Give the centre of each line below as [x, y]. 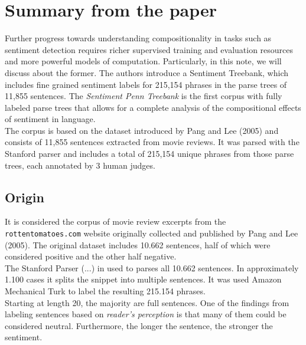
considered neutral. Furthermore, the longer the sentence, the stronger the [139, 325]
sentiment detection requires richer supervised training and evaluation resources [149, 49]
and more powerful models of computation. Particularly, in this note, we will [143, 61]
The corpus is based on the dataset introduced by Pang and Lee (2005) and [142, 130]
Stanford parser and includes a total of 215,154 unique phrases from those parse [149, 154]
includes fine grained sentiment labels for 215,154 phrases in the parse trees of [146, 84]
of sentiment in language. [50, 119]
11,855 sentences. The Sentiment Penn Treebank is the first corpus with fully [144, 96]
